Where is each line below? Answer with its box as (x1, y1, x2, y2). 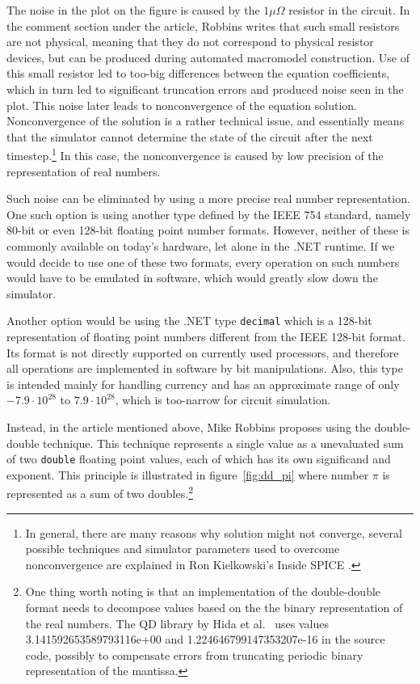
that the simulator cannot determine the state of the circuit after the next (6, 128, 373, 145)
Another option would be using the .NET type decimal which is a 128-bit (6, 312, 372, 329)
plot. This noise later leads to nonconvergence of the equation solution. (6, 96, 357, 113)
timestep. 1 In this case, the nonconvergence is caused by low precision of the (6, 145, 384, 163)
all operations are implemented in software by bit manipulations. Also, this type (6, 360, 403, 377)
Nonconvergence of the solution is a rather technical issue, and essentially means (6, 112, 405, 129)
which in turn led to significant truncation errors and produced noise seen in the (6, 80, 404, 97)
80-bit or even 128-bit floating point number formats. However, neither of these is (6, 222, 409, 239)
